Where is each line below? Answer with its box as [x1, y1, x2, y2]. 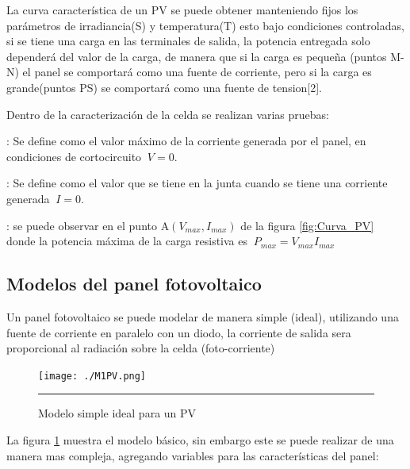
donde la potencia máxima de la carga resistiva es [6, 233, 247, 249]
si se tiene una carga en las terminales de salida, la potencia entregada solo [6, 33, 370, 49]
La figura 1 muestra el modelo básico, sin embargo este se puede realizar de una [6, 431, 394, 448]
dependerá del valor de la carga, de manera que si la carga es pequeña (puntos [6, 48, 387, 64]
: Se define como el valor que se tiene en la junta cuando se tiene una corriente [6, 175, 388, 191]
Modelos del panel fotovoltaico [6, 271, 262, 296]
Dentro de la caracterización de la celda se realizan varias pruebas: [6, 106, 330, 122]
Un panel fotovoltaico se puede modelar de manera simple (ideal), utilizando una [6, 308, 399, 325]
